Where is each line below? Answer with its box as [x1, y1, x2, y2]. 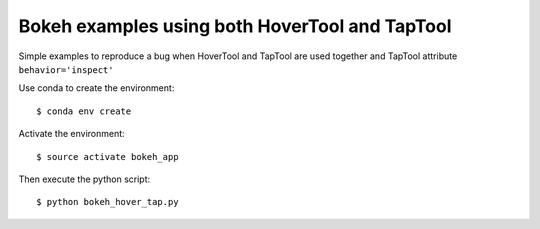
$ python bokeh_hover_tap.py [36, 196, 179, 208]
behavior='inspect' [18, 64, 114, 75]
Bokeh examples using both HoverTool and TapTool [18, 15, 452, 37]
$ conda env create [36, 105, 132, 117]
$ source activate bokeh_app [36, 151, 179, 162]
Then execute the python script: [18, 173, 151, 185]
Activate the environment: [18, 128, 125, 140]
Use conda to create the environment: [18, 82, 175, 94]
